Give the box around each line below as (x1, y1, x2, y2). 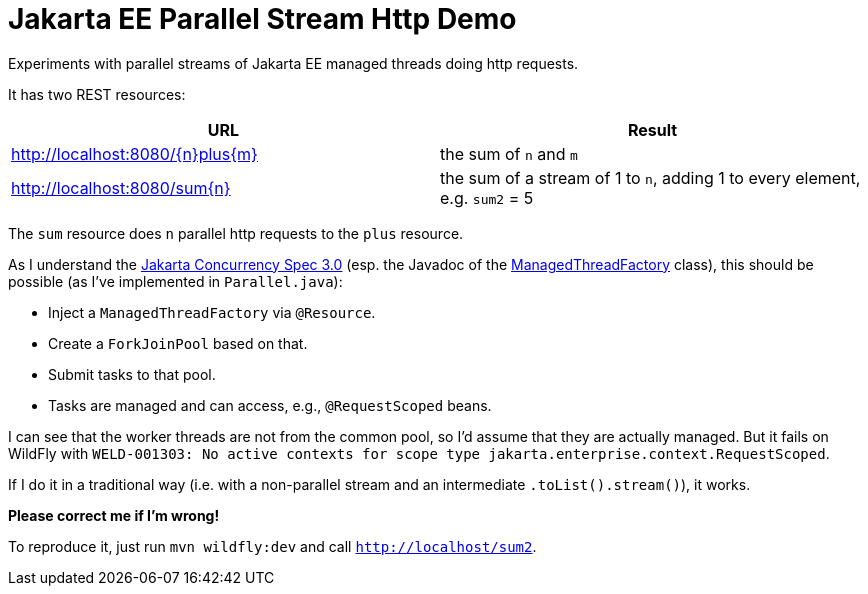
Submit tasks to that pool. (48, 365, 216, 383)
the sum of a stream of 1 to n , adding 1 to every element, (440, 167, 861, 188)
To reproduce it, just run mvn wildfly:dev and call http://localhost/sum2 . (8, 537, 537, 555)
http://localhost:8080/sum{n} (11, 177, 231, 198)
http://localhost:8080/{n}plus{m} (11, 143, 258, 164)
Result (627, 119, 678, 140)
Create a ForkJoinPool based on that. (48, 334, 308, 352)
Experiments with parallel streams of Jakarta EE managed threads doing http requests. (8, 54, 579, 72)
